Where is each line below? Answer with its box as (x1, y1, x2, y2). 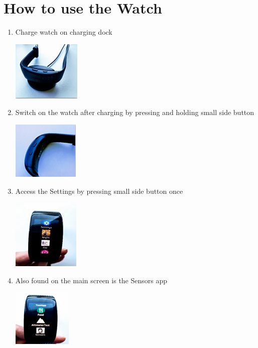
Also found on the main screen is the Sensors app (15, 275, 168, 285)
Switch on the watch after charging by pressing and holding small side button (15, 107, 254, 118)
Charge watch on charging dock (15, 27, 112, 37)
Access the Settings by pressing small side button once (15, 185, 183, 196)
